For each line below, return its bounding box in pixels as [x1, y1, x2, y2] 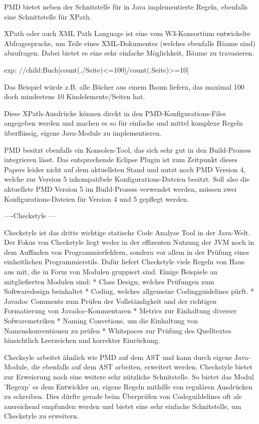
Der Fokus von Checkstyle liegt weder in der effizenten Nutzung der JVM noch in [4, 237, 254, 247]
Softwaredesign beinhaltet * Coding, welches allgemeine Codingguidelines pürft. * [4, 286, 254, 296]
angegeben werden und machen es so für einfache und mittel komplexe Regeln [4, 118, 243, 128]
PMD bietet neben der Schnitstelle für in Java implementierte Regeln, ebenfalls [4, 2, 248, 12]
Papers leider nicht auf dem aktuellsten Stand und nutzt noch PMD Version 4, [4, 164, 246, 174]
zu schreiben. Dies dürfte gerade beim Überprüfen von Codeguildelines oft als [4, 391, 242, 401]
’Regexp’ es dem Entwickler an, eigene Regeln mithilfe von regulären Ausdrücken [4, 381, 252, 391]
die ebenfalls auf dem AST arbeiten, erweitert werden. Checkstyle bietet [31, 361, 253, 372]
